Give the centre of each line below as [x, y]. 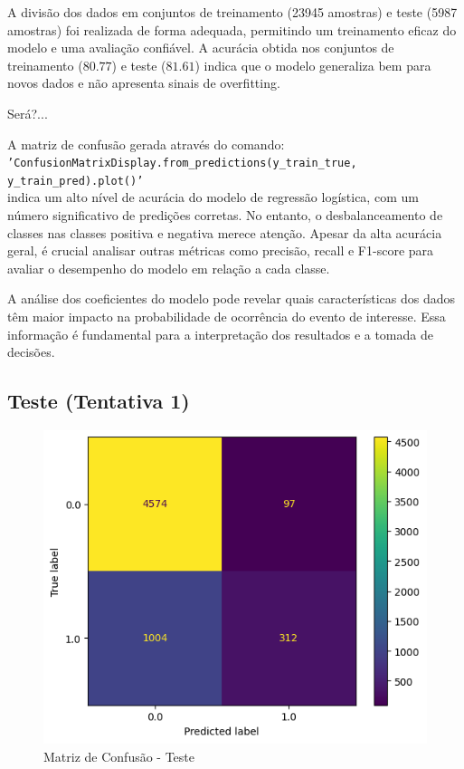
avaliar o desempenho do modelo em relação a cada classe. [169, 268]
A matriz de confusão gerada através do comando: [146, 144]
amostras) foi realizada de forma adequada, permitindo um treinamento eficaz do [232, 29]
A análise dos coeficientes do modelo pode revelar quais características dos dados [231, 298]
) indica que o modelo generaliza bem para [313, 65]
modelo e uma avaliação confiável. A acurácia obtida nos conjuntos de [201, 48]
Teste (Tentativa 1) [99, 401]
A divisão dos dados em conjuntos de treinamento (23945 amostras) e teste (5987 [232, 12]
